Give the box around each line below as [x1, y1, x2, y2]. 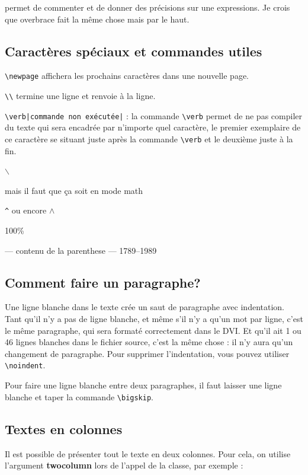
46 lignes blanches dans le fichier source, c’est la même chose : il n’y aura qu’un [5, 336, 293, 348]
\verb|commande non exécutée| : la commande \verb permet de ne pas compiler [5, 109, 302, 122]
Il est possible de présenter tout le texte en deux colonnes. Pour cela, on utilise [5, 447, 291, 460]
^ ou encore [5, 204, 47, 216]
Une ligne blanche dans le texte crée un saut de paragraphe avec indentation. [5, 301, 284, 313]
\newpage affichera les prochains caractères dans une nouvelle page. [5, 69, 249, 82]
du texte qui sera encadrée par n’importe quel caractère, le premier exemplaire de [5, 121, 301, 133]
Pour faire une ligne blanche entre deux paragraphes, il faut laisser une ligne [5, 379, 282, 391]
